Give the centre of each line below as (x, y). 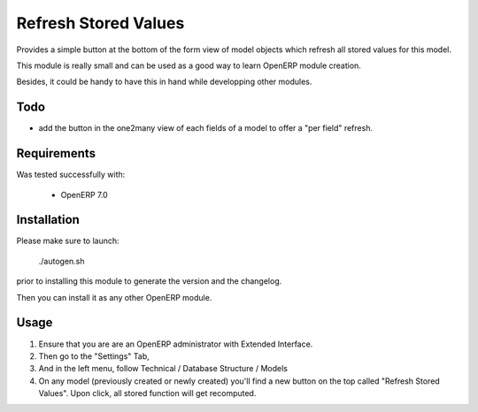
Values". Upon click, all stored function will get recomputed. (147, 393)
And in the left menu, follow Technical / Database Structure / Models (163, 369)
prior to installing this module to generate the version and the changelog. (149, 281)
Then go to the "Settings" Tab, (94, 356)
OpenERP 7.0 (84, 195)
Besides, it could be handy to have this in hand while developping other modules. (164, 82)
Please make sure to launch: (68, 241)
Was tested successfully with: (71, 175)
